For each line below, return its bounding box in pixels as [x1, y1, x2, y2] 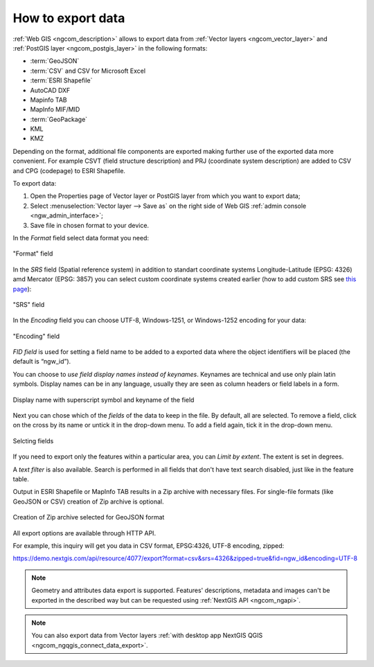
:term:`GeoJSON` [30, 57, 80, 65]
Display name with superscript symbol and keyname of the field [12, 395, 195, 404]
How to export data [12, 10, 125, 26]
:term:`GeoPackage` [30, 115, 88, 123]
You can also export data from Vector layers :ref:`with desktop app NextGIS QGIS [31, 631, 263, 640]
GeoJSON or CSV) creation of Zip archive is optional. [12, 497, 164, 506]
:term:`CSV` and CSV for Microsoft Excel [30, 66, 145, 75]
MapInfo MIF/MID [30, 105, 80, 114]
